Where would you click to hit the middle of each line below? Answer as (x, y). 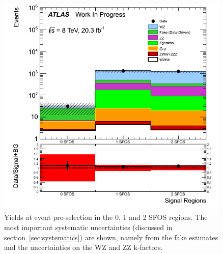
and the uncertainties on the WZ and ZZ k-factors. (83, 247)
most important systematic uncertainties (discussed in (88, 227)
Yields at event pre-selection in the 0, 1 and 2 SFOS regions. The (106, 217)
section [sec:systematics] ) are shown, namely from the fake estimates (111, 237)
